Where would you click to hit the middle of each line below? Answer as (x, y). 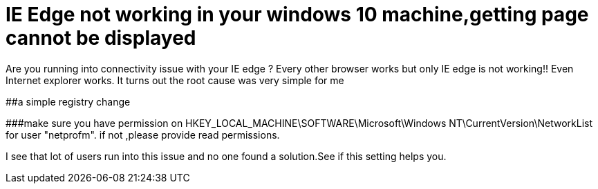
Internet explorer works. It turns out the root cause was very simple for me (175, 80)
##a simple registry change (68, 101)
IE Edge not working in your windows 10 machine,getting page (297, 14)
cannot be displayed (101, 38)
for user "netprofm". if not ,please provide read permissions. (143, 135)
